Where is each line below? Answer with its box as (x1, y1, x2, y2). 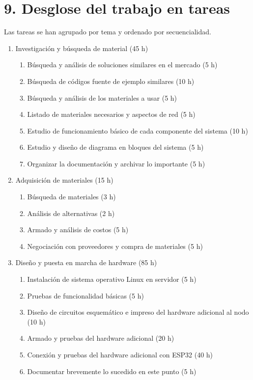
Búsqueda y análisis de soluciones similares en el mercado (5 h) (27, 59, 218, 70)
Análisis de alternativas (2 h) (27, 208, 115, 218)
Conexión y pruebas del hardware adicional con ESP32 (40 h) (27, 350, 213, 359)
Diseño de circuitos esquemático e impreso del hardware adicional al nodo (27, 307, 249, 317)
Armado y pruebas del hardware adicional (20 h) (27, 333, 174, 343)
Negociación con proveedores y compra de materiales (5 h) (27, 241, 203, 251)
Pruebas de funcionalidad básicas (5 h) (27, 290, 144, 300)
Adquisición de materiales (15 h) (15, 175, 113, 185)
